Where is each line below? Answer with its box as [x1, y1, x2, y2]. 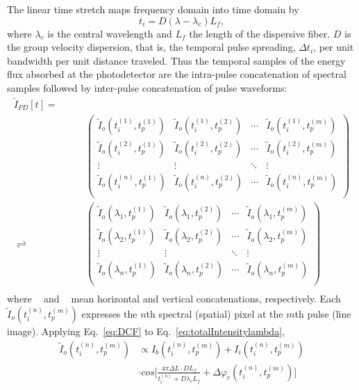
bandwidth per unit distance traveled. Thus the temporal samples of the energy [7, 53, 346, 67]
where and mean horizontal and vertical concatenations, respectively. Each [7, 291, 341, 306]
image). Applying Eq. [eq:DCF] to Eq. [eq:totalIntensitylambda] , [7, 323, 285, 338]
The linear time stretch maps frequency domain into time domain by [7, 2, 299, 16]
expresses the [81, 306, 137, 320]
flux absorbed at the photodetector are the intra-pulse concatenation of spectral [7, 67, 347, 81]
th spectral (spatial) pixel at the [146, 306, 283, 320]
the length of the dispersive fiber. [189, 26, 331, 40]
